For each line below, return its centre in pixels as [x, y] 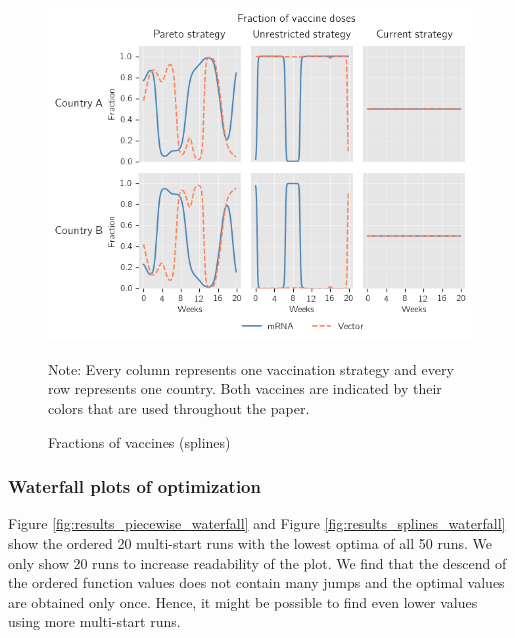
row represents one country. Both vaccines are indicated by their [245, 388]
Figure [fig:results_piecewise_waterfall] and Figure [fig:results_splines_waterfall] [257, 523]
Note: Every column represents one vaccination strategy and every [251, 368]
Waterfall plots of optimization [134, 486]
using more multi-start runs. [94, 621]
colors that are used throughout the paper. [179, 408]
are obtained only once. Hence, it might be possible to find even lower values [243, 601]
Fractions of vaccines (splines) [139, 441]
